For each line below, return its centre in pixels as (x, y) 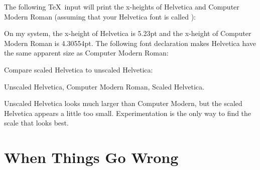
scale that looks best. (36, 123)
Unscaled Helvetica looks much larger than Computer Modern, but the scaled (123, 103)
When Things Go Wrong (91, 157)
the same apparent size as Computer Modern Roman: (86, 53)
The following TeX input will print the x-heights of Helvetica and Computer (122, 6)
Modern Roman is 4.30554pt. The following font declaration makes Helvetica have (130, 43)
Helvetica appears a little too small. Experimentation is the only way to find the (128, 113)
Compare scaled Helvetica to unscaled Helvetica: (79, 69)
